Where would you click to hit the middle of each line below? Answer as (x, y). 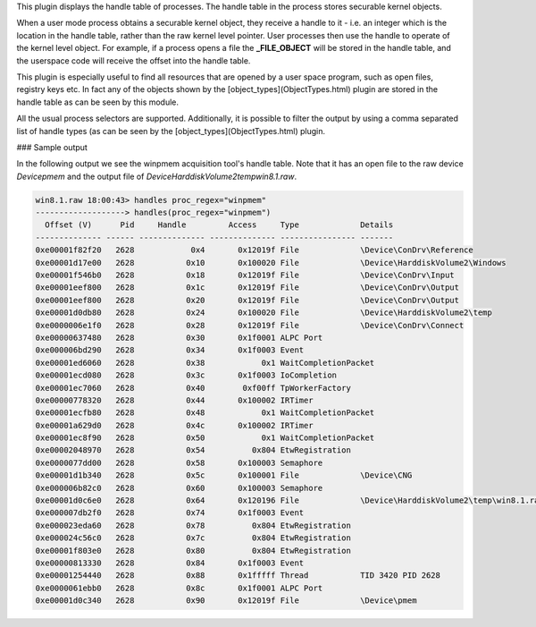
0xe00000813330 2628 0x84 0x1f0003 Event (170, 563)
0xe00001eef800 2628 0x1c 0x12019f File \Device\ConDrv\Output (247, 288)
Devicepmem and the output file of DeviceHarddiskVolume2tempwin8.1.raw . (157, 176)
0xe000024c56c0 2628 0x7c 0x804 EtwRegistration (193, 538)
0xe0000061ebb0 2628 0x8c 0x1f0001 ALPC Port (179, 588)
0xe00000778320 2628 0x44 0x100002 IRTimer (174, 400)
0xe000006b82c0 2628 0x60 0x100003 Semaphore (179, 488)
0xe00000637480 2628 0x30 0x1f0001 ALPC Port (179, 337)
